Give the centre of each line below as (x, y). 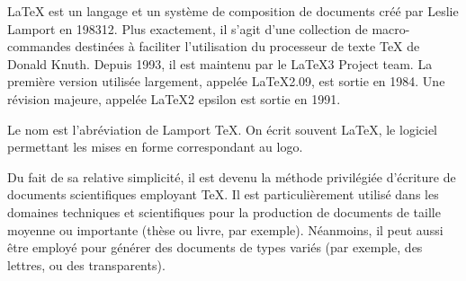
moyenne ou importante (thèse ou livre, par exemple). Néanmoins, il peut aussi (225, 229)
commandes (39, 46)
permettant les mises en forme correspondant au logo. (155, 147)
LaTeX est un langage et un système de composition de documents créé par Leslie (233, 11)
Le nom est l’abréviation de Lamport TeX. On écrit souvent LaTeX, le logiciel (222, 129)
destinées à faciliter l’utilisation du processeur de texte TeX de (247, 46)
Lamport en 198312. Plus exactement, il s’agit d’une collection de (188, 28)
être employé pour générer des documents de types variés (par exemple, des (215, 247)
